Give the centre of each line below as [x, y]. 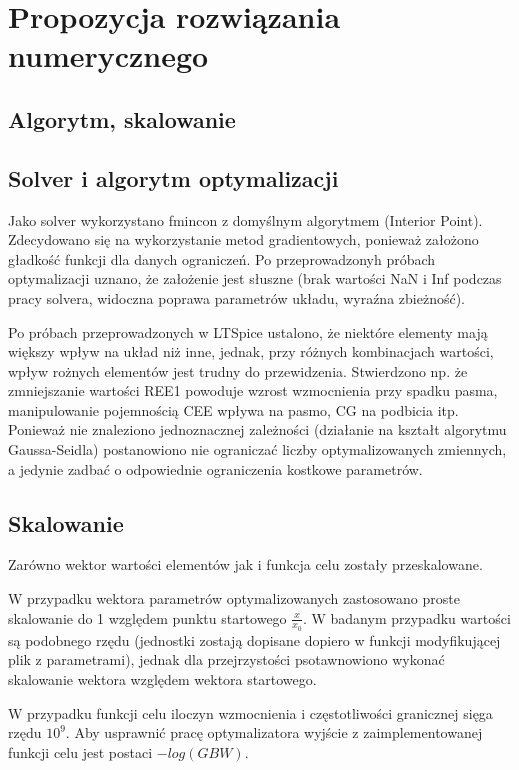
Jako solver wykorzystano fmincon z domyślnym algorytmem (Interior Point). [245, 219]
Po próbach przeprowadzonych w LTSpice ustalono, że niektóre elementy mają [248, 331]
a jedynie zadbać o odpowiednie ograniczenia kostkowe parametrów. [215, 468]
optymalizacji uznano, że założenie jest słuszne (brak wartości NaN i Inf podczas [255, 278]
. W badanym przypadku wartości [406, 617]
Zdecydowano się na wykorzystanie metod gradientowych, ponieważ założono [243, 239]
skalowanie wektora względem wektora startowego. [162, 679]
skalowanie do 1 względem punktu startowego [147, 617]
